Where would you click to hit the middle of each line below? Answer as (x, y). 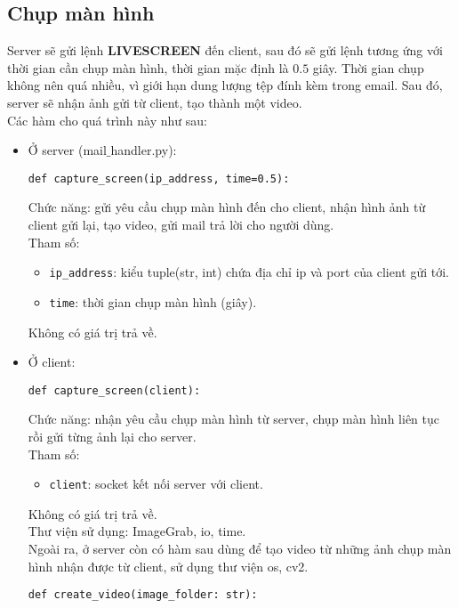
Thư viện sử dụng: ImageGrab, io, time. (137, 531)
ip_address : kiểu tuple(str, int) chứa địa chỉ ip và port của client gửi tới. (249, 272)
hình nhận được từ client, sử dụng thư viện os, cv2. (168, 566)
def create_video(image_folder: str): (143, 595)
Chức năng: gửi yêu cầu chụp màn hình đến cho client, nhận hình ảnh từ (227, 207)
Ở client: (52, 362)
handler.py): (144, 150)
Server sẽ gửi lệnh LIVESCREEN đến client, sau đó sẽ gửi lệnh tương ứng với (225, 50)
